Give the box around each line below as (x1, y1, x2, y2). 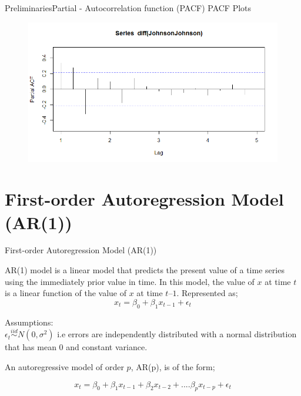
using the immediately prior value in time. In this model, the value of (5, 275, 255, 287)
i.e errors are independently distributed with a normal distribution (57, 328, 297, 340)
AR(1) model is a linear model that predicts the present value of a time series (5, 264, 285, 276)
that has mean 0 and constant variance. (5, 341, 148, 353)
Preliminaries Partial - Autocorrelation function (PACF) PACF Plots (5, 2, 252, 14)
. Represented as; (176, 287, 238, 299)
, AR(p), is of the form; (131, 361, 215, 373)
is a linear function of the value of (5, 287, 127, 299)
